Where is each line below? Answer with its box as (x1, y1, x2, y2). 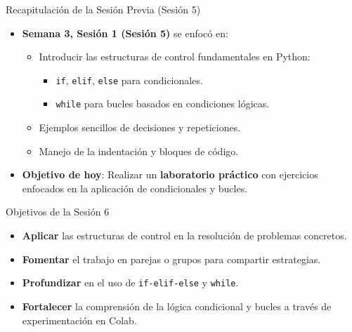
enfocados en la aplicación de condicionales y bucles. (22, 180, 248, 195)
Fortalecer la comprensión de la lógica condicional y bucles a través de (22, 298, 332, 313)
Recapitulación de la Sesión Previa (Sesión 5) (6, 2, 201, 16)
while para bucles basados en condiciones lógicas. (56, 96, 270, 111)
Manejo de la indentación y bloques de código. (39, 143, 239, 158)
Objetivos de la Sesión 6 (6, 204, 110, 219)
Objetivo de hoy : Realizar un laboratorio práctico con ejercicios (22, 167, 318, 182)
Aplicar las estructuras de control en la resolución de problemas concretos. (22, 228, 347, 243)
